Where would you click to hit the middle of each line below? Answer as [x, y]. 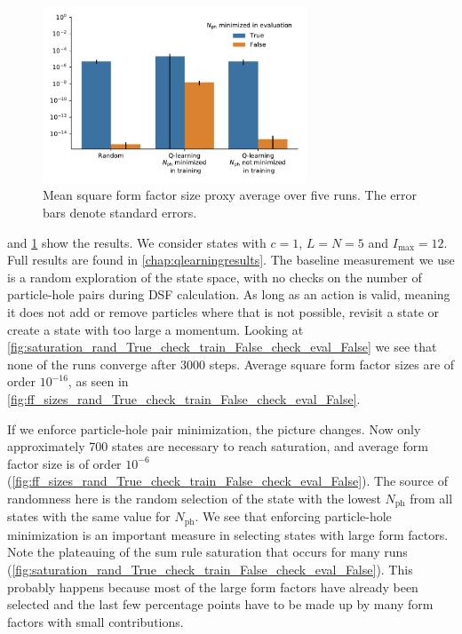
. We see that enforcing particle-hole [293, 516]
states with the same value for [89, 516]
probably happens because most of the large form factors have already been [213, 586]
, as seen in [98, 381]
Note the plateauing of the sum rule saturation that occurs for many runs [207, 552]
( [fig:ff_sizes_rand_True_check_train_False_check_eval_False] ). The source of [227, 481]
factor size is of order [64, 463]
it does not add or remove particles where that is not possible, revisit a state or [223, 312]
